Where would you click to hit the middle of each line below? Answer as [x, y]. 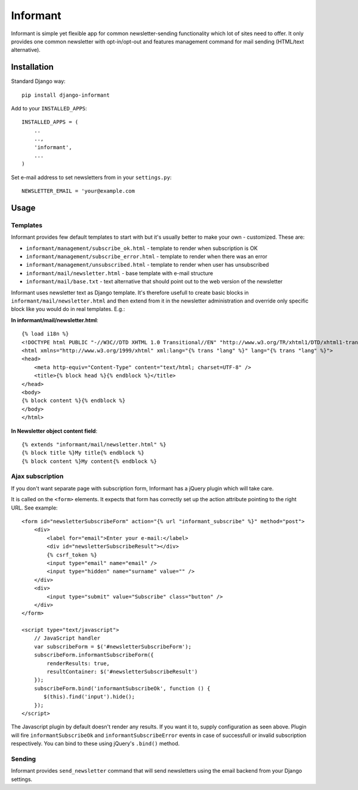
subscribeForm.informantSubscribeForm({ [94, 655]
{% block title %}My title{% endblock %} [83, 453]
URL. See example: [34, 508]
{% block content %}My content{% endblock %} [89, 461]
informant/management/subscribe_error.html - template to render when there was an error [147, 257]
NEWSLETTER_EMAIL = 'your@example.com [78, 191]
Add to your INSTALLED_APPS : [49, 109]
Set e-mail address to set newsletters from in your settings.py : [91, 177]
